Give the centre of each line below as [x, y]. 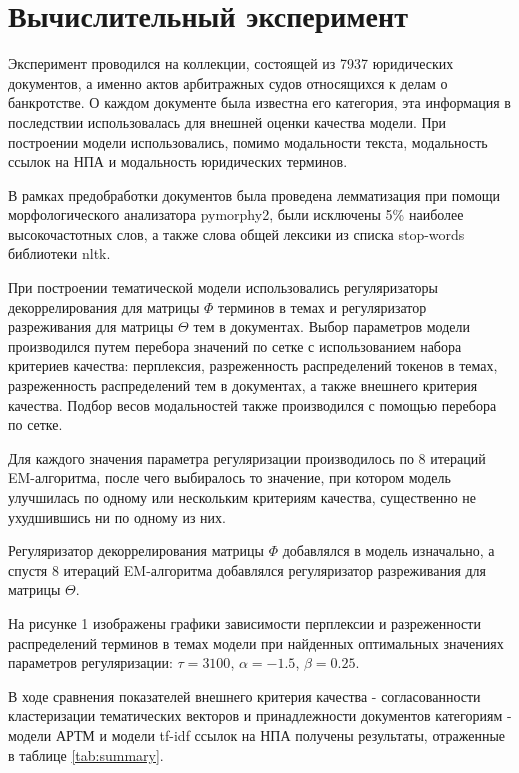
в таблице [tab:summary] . [86, 754]
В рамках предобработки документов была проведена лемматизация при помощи [254, 194]
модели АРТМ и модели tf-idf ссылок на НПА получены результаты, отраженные [257, 734]
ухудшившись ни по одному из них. [117, 516]
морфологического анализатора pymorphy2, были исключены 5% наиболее [236, 214]
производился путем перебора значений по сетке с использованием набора [235, 345]
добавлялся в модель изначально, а [388, 550]
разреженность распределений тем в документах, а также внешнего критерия [243, 385]
